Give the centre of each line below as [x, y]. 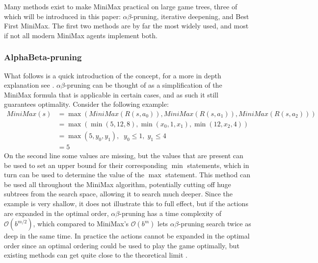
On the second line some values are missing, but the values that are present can [124, 155]
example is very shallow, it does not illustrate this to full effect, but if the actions [126, 203]
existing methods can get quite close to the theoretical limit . [96, 255]
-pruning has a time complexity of [171, 213]
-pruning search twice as [215, 224]
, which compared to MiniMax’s [81, 224]
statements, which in [218, 165]
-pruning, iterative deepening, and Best [190, 16]
